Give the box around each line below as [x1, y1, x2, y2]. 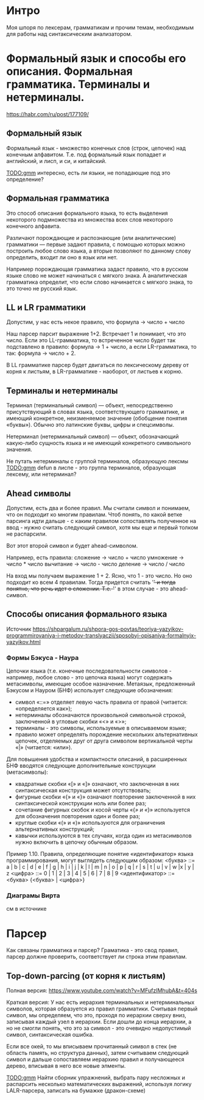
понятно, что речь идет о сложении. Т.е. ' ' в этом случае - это [6, 585, 169, 592]
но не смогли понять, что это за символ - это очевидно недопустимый [6, 1025, 191, 1032]
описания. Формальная [6, 65, 133, 79]
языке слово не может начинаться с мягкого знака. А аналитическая [6, 271, 188, 279]
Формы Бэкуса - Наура [6, 653, 79, 662]
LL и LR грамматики [6, 302, 86, 312]
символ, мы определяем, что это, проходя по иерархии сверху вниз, [6, 1012, 187, 1019]
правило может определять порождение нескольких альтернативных [15, 731, 198, 738]
